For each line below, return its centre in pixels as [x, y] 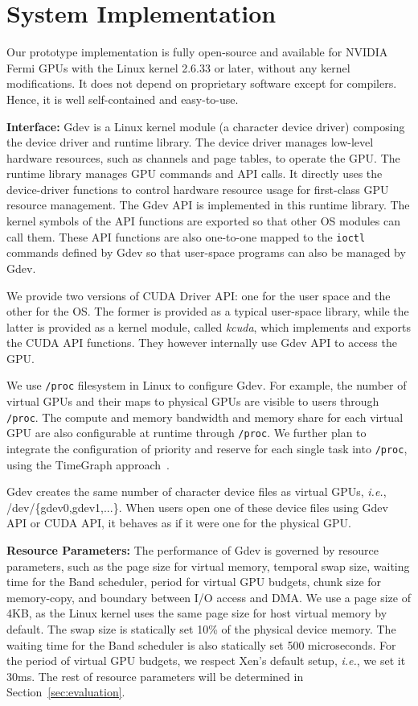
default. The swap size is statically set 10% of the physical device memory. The [201, 629]
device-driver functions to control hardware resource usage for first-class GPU [198, 189]
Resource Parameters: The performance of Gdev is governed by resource [193, 550]
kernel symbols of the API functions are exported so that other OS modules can [203, 221]
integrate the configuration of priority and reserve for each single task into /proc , [207, 449]
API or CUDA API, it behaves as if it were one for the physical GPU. [179, 523]
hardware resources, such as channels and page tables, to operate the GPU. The [203, 157]
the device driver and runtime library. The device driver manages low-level [190, 142]
